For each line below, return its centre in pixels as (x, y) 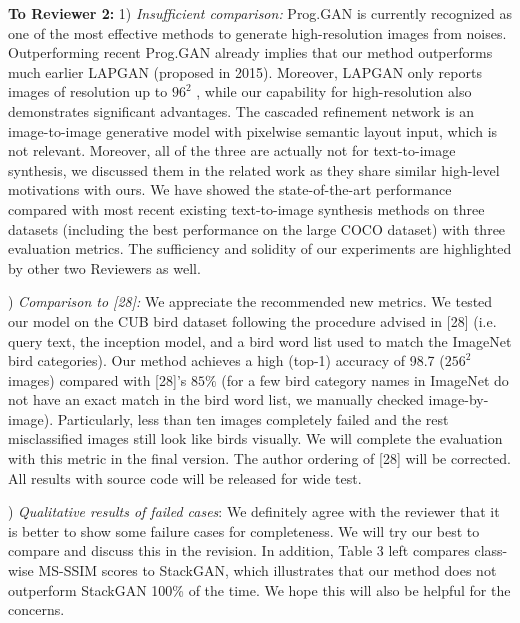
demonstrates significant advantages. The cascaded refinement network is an (241, 110)
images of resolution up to (88, 91)
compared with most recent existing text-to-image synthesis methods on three (246, 208)
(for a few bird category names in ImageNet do (365, 379)
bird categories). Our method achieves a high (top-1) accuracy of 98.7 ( (226, 360)
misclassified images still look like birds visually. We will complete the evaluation (255, 438)
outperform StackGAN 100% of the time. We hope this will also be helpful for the (259, 589)
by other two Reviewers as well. (104, 267)
